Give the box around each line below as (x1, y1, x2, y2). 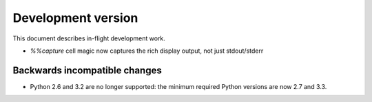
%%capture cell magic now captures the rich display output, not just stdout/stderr (30, 47, 264, 55)
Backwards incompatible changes (12, 64, 162, 76)
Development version (12, 10, 138, 25)
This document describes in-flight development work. (12, 34, 165, 42)
